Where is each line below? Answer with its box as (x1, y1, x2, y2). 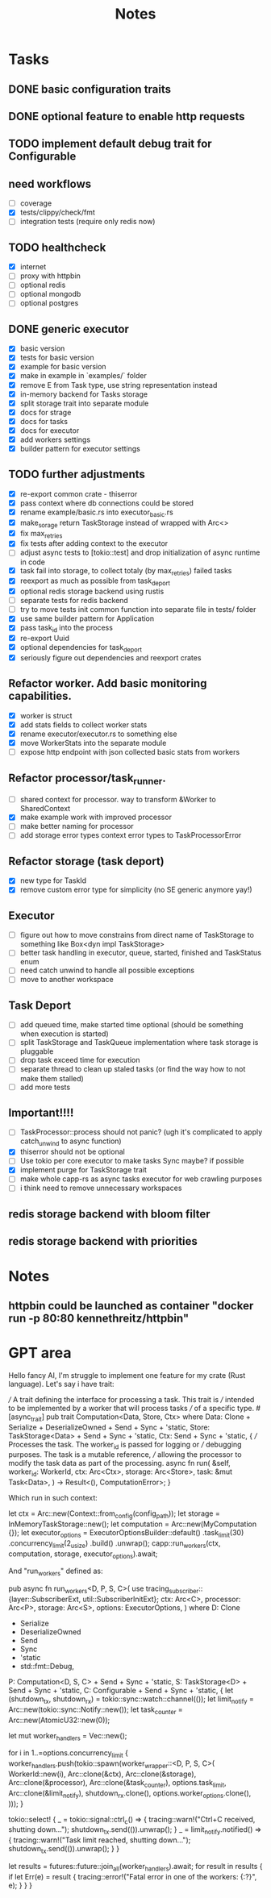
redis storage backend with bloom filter (8, 1207, 211, 1221)
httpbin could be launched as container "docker (8, 1299, 254, 1313)
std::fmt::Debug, (19, 1662, 75, 1671)
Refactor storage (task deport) (8, 854, 165, 868)
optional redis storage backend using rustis (19, 586, 165, 597)
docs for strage (19, 407, 72, 417)
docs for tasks (19, 416, 69, 426)
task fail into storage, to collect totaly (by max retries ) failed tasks (19, 565, 232, 577)
